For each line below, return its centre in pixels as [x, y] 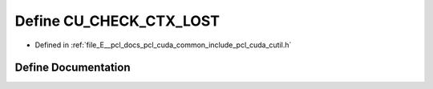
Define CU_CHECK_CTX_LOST [117, 21]
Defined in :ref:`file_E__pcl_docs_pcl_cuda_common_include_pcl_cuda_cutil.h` [163, 45]
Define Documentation [73, 68]
